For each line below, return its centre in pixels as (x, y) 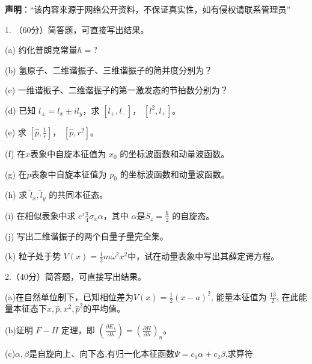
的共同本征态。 (78, 195)
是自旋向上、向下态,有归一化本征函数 (102, 353)
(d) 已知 (20, 110)
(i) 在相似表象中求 (40, 215)
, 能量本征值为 (239, 296)
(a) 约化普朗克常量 (41, 50)
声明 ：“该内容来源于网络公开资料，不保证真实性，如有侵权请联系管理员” (148, 9)
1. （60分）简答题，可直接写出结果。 (77, 29)
